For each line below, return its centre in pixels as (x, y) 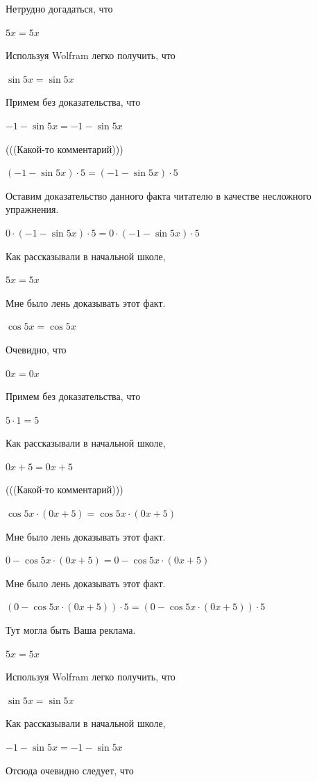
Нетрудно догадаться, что (59, 8)
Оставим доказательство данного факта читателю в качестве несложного (158, 195)
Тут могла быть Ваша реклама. (71, 630)
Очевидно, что (36, 349)
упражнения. (32, 209)
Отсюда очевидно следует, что (70, 770)
